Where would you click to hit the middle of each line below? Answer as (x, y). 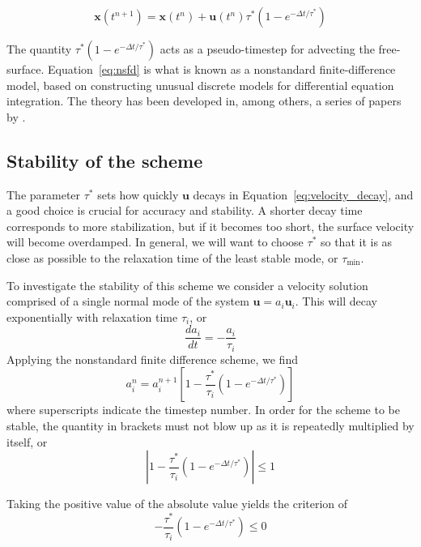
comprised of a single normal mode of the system (128, 301)
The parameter (44, 194)
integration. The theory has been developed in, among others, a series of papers (204, 101)
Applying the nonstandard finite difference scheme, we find (152, 359)
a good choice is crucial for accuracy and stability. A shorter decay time (185, 210)
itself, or (27, 441)
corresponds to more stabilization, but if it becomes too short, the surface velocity (210, 226)
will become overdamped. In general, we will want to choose (155, 242)
